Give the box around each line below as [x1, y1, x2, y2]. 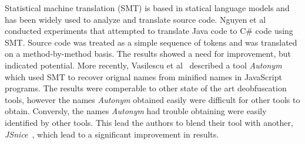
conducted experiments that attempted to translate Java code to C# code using [5, 25, 293, 37]
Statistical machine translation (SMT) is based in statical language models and [5, 2, 290, 13]
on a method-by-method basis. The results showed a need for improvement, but [5, 47, 291, 60]
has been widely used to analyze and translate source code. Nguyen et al [5, 13, 266, 25]
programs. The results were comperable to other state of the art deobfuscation [5, 82, 287, 94]
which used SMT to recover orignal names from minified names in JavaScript [5, 70, 282, 83]
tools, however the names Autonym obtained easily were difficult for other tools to [5, 93, 300, 105]
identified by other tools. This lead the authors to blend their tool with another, [5, 116, 293, 128]
